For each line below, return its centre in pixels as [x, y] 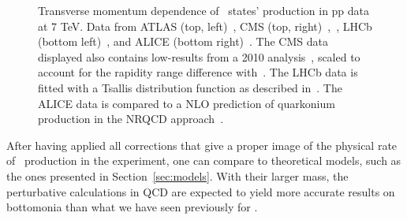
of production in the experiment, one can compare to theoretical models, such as [204, 160]
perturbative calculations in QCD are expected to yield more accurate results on [201, 191]
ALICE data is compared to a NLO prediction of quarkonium [187, 103]
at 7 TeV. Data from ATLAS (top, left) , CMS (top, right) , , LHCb [205, 26]
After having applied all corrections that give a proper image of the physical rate [202, 145]
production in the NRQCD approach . [131, 119]
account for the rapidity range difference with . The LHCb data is [198, 72]
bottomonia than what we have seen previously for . [132, 207]
